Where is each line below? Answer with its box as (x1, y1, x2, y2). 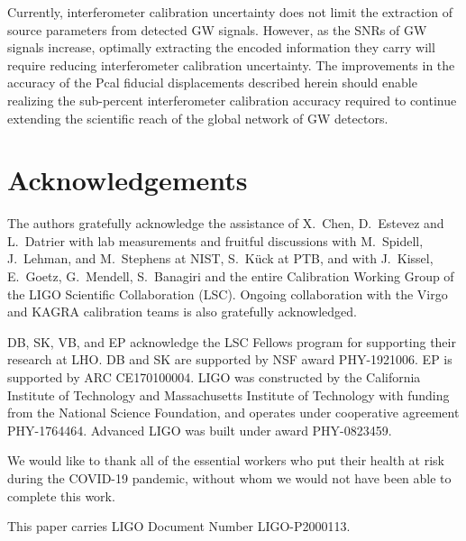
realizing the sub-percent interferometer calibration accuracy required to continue (7, 90, 457, 109)
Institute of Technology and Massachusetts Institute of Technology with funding (7, 385, 450, 404)
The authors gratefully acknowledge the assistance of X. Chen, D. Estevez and (7, 214, 444, 233)
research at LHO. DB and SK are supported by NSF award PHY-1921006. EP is (7, 350, 452, 369)
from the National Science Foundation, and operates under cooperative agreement (7, 403, 460, 422)
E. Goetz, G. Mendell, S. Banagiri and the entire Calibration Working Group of (7, 267, 454, 286)
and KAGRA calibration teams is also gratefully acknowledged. (7, 302, 357, 321)
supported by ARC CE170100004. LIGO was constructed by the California (7, 368, 421, 387)
